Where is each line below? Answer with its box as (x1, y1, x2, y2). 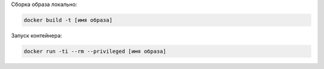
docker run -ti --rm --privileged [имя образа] (23, 48, 166, 55)
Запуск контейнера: (11, 32, 62, 39)
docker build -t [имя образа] (23, 17, 113, 23)
